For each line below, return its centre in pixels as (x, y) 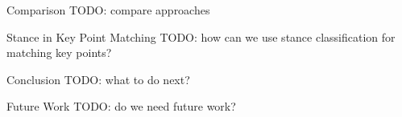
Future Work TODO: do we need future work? (121, 106)
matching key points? (59, 52)
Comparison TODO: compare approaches (108, 10)
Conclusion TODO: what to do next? (98, 79)
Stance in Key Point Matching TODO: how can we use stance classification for (201, 36)
